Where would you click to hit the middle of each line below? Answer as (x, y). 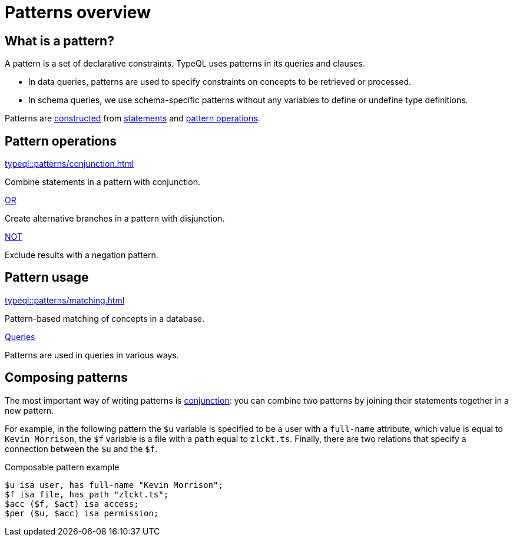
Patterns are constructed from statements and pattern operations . (133, 118)
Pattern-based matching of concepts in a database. (105, 318)
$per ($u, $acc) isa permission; (82, 513)
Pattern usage (47, 278)
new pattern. (29, 410)
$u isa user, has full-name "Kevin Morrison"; (114, 485)
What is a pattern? (59, 41)
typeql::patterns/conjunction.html (69, 164)
